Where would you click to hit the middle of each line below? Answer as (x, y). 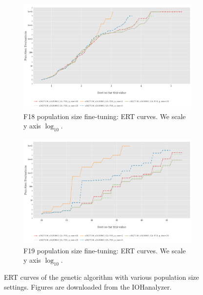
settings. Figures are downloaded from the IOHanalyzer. (88, 286)
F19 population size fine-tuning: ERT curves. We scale (105, 250)
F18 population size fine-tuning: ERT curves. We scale (105, 116)
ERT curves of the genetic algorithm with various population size (101, 277)
